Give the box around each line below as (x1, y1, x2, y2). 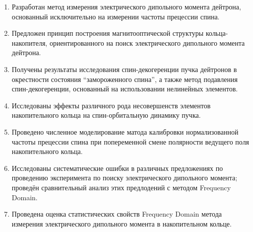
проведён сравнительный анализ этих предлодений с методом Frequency (11, 182, 231, 192)
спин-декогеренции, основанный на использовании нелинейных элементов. (11, 83, 238, 94)
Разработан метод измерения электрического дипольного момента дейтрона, (11, 1, 241, 11)
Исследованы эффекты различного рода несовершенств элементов (11, 100, 211, 110)
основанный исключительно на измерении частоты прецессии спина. (11, 11, 220, 21)
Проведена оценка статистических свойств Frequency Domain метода (11, 209, 222, 219)
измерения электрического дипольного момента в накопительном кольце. (11, 218, 232, 229)
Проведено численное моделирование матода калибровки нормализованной (11, 126, 239, 137)
